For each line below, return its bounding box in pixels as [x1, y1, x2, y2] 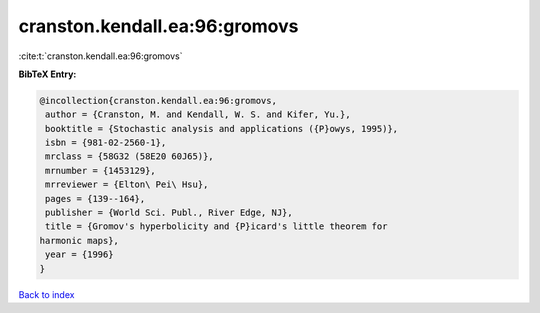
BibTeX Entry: [18, 68, 77, 80]
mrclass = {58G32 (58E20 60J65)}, [45, 151, 214, 162]
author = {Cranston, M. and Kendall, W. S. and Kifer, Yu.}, [45, 109, 351, 120]
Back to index [18, 288, 75, 300]
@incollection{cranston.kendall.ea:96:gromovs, [39, 95, 277, 106]
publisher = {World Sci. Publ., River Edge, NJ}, [45, 207, 294, 219]
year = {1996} [45, 249, 114, 260]
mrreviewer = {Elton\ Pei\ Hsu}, [45, 179, 209, 190]
